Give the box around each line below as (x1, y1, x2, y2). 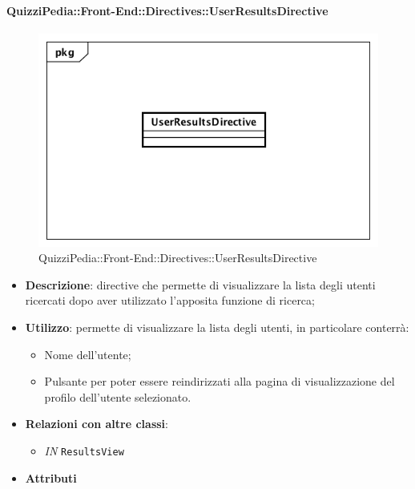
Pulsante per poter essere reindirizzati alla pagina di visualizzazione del (44, 373, 395, 390)
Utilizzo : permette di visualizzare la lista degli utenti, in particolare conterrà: (25, 318, 409, 335)
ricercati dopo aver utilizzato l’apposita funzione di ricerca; (25, 292, 315, 309)
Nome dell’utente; (44, 346, 131, 362)
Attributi (25, 469, 77, 486)
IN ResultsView (44, 442, 124, 459)
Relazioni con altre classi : (25, 415, 168, 432)
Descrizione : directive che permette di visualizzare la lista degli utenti (25, 276, 376, 293)
